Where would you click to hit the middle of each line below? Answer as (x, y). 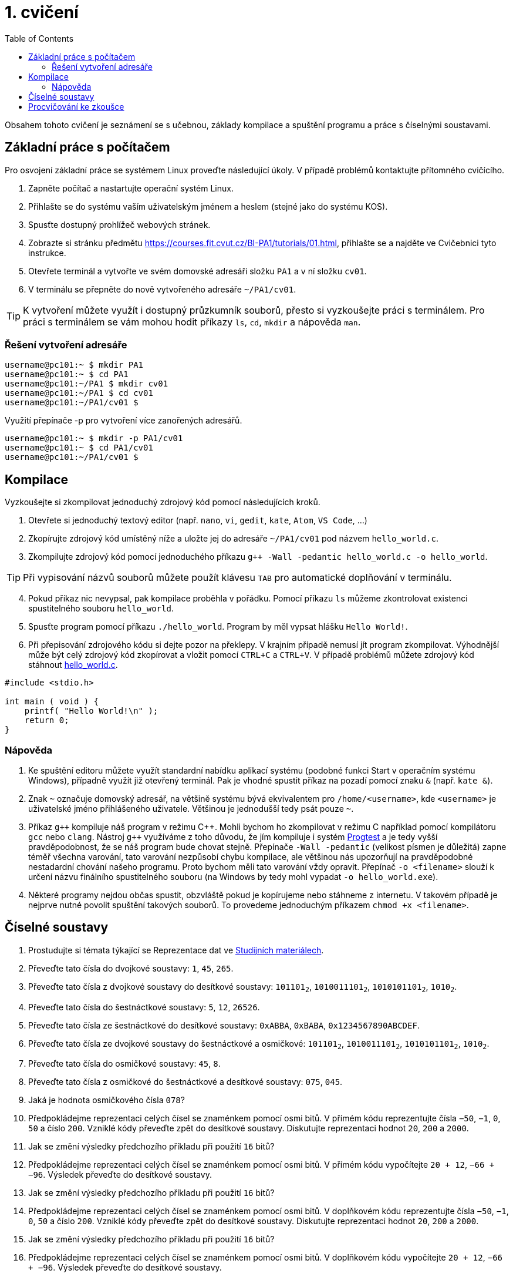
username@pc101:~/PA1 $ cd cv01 (79, 393)
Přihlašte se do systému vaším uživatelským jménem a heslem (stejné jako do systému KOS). (208, 206)
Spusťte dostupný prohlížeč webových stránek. (119, 224)
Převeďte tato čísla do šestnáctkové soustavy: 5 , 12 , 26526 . (144, 1007)
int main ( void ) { (52, 702)
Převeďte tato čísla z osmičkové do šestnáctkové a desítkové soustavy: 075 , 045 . (185, 1082)
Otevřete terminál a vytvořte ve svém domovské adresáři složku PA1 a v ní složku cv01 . (198, 271)
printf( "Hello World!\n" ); (91, 711)
